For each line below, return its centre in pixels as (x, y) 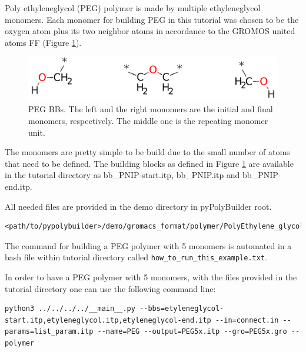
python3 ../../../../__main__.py (70, 309)
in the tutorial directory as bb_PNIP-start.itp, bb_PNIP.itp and (122, 175)
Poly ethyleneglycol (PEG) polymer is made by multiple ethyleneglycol (133, 8)
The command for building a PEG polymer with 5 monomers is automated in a (148, 245)
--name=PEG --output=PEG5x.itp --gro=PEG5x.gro (192, 332)
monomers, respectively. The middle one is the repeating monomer (148, 120)
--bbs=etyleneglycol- (182, 309)
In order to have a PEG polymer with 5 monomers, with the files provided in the (151, 276)
